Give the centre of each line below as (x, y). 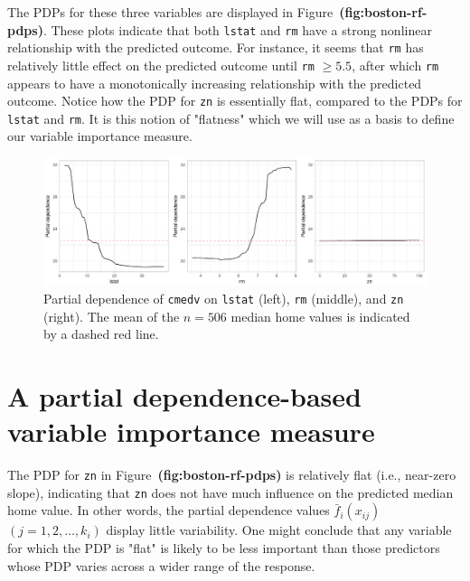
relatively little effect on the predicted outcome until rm (161, 65)
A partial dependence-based (184, 395)
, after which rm (395, 65)
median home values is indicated (320, 316)
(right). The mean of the (112, 316)
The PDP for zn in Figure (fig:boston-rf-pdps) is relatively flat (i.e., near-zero (232, 474)
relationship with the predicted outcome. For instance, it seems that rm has (216, 47)
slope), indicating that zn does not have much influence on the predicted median (230, 492)
